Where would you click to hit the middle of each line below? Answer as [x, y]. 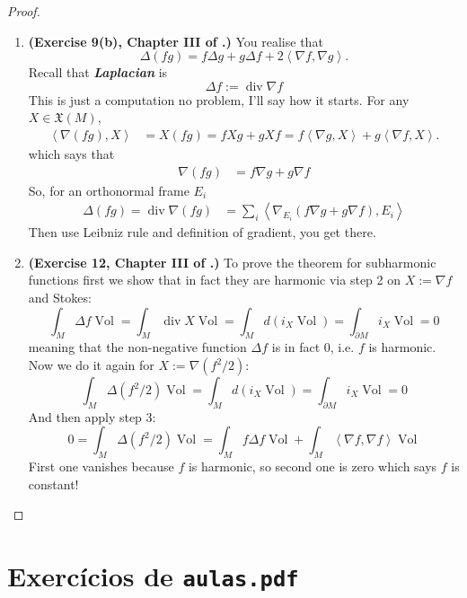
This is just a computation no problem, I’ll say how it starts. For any [219, 99]
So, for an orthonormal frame [109, 190]
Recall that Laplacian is [98, 72]
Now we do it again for [91, 365]
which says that [71, 154]
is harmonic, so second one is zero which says [313, 466]
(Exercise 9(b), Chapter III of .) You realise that [176, 41]
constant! [53, 484]
